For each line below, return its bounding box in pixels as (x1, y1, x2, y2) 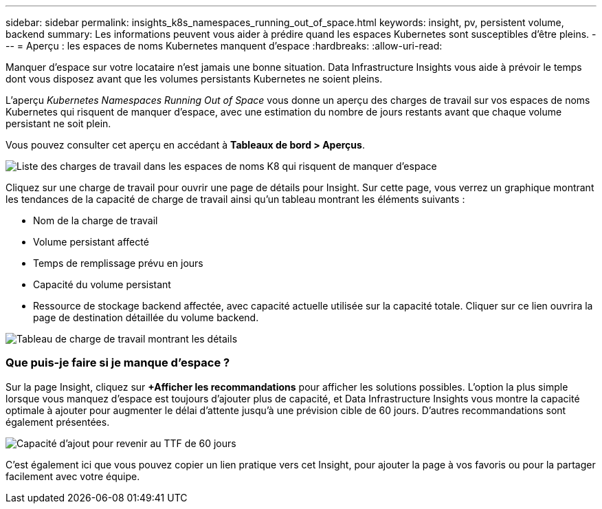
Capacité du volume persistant (33, 279, 171, 290)
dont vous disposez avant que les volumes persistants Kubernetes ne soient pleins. (5, 73, 383, 85)
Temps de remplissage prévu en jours (33, 257, 203, 269)
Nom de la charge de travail (33, 215, 158, 226)
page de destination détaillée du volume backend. (33, 312, 259, 323)
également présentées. (5, 415, 110, 428)
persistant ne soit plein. (5, 118, 111, 129)
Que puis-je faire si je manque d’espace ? (5, 356, 230, 370)
